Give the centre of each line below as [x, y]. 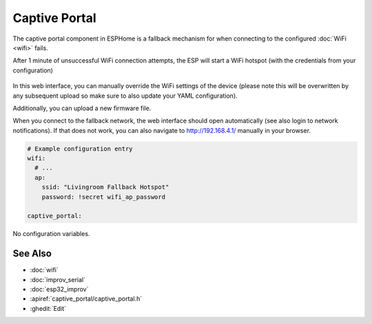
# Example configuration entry [80, 149]
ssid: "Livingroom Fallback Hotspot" [105, 187]
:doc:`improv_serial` [58, 279]
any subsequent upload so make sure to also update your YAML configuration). [125, 96]
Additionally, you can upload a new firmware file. [82, 108]
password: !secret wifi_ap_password [103, 197]
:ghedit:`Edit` [48, 308]
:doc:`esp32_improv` [59, 290]
